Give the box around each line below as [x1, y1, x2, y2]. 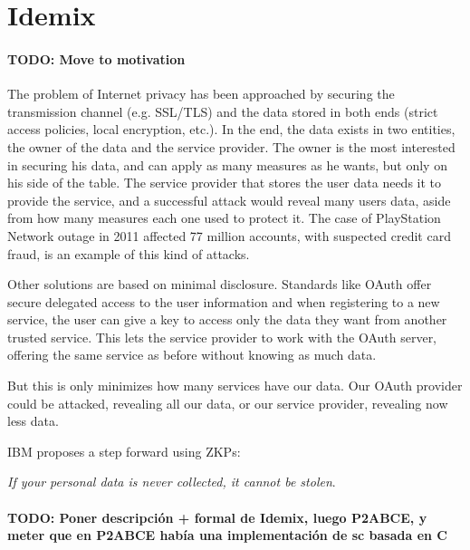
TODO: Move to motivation [7, 49, 186, 68]
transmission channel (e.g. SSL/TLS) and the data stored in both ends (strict [7, 101, 438, 121]
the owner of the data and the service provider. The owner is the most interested [7, 137, 456, 156]
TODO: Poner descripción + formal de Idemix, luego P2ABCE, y [7, 507, 427, 526]
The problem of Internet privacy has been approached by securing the [7, 84, 395, 103]
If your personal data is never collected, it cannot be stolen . [7, 472, 336, 491]
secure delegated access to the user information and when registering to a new [7, 292, 440, 311]
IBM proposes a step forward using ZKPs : [7, 441, 241, 460]
